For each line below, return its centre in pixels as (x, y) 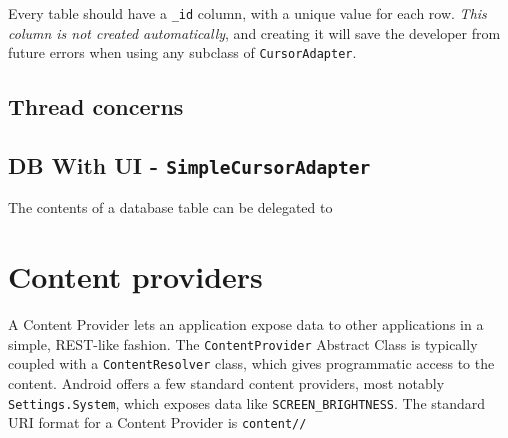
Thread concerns (96, 106)
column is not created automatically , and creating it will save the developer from (254, 32)
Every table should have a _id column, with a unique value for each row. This (247, 13)
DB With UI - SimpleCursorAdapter (189, 165)
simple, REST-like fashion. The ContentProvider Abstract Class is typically (243, 343)
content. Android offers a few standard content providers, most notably (226, 383)
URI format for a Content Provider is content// (157, 422)
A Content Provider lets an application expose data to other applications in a (246, 324)
